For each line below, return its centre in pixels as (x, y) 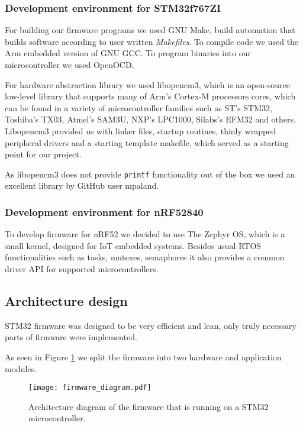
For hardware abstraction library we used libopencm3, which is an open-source (147, 84)
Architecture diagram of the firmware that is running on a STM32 (149, 406)
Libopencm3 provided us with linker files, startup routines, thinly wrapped (141, 130)
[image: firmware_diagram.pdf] (90, 388)
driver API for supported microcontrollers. (82, 269)
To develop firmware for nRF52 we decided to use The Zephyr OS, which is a (145, 234)
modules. (21, 368)
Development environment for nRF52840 (104, 212)
